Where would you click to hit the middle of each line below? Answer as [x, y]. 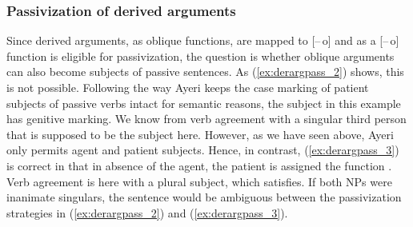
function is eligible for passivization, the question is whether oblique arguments [200, 56]
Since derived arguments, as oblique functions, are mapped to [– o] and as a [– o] [203, 40]
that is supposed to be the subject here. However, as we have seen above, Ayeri [200, 134]
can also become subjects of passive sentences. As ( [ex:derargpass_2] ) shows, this [205, 72]
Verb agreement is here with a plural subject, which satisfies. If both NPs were [199, 181]
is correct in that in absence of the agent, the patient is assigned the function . [199, 165]
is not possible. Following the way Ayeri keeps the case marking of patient [188, 87]
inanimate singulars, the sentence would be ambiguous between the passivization [204, 197]
